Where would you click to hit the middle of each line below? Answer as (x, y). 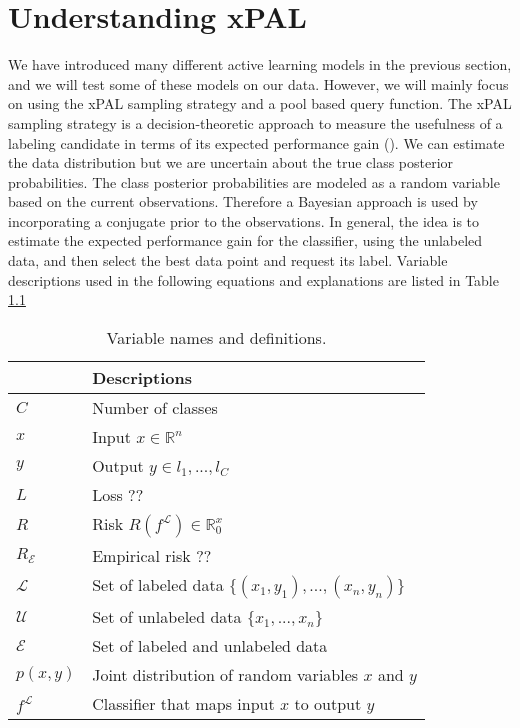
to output (328, 703)
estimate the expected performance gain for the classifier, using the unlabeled (245, 240)
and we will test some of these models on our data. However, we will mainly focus (258, 83)
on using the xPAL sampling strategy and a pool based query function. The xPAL (260, 103)
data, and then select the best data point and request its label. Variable (228, 260)
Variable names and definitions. (216, 337)
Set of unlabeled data (167, 616)
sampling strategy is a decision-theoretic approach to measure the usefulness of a (255, 122)
